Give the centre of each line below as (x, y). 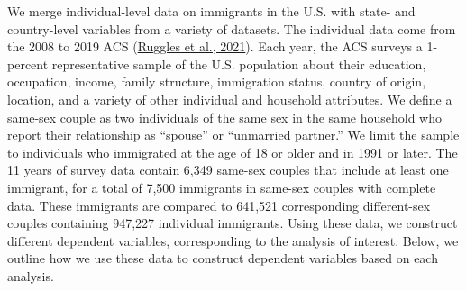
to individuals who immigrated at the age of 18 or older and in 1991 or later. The (233, 152)
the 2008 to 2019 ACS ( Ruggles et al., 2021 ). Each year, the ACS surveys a (215, 46)
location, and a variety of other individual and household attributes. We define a (230, 99)
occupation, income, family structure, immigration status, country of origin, (217, 82)
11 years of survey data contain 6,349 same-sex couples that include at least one (228, 170)
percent (28, 64)
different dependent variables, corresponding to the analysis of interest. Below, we (233, 240)
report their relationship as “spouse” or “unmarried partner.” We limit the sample (233, 135)
